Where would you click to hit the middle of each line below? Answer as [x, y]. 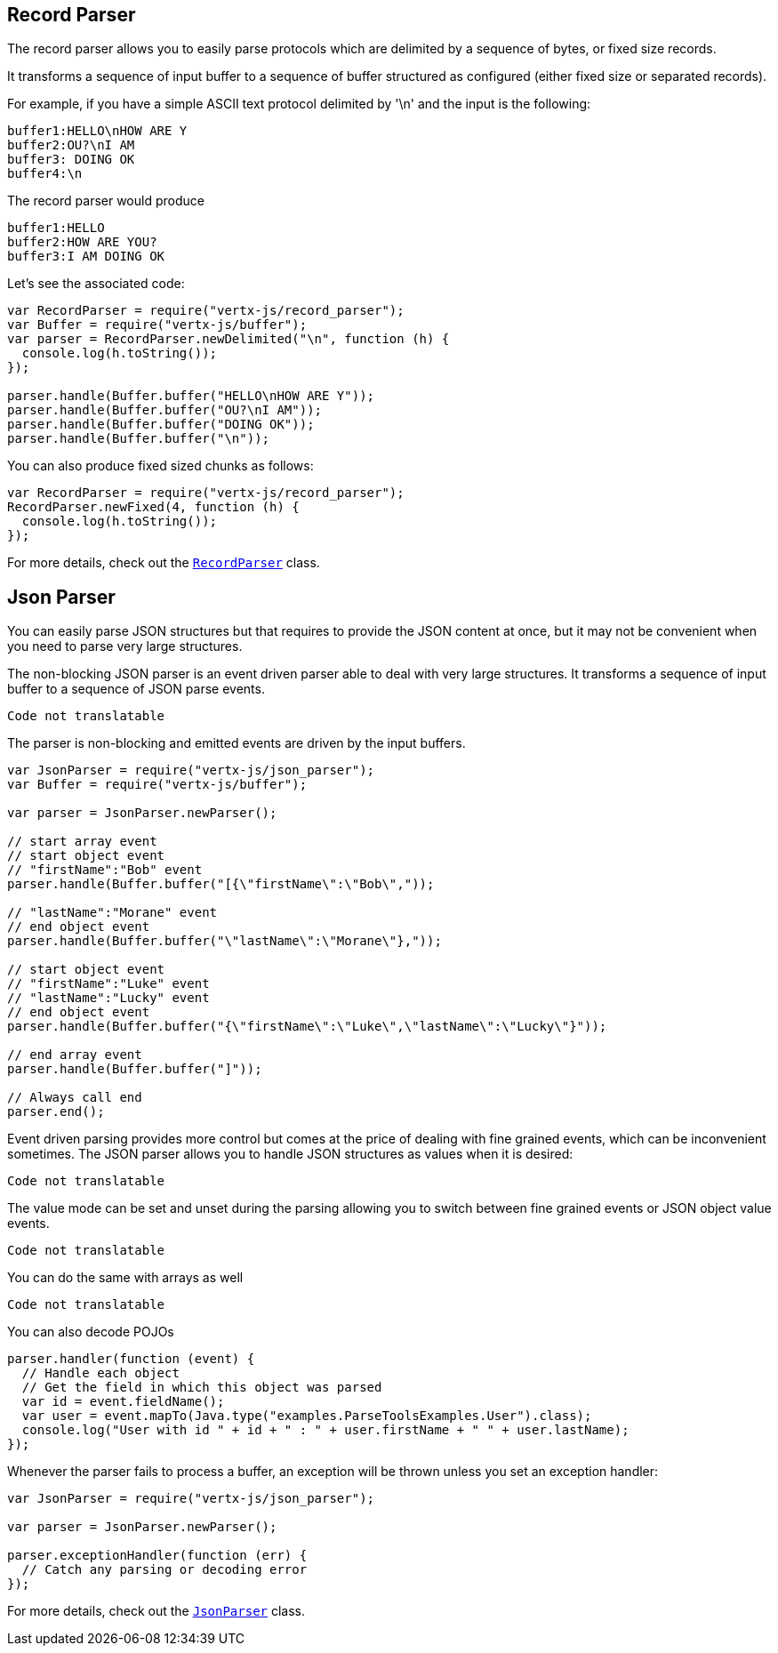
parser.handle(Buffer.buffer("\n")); [139, 439]
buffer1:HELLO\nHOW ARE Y [97, 131]
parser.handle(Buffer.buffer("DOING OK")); [161, 425]
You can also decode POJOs [91, 1332]
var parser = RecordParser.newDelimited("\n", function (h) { [229, 339]
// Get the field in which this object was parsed [202, 1388]
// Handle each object [100, 1373]
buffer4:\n [45, 174]
